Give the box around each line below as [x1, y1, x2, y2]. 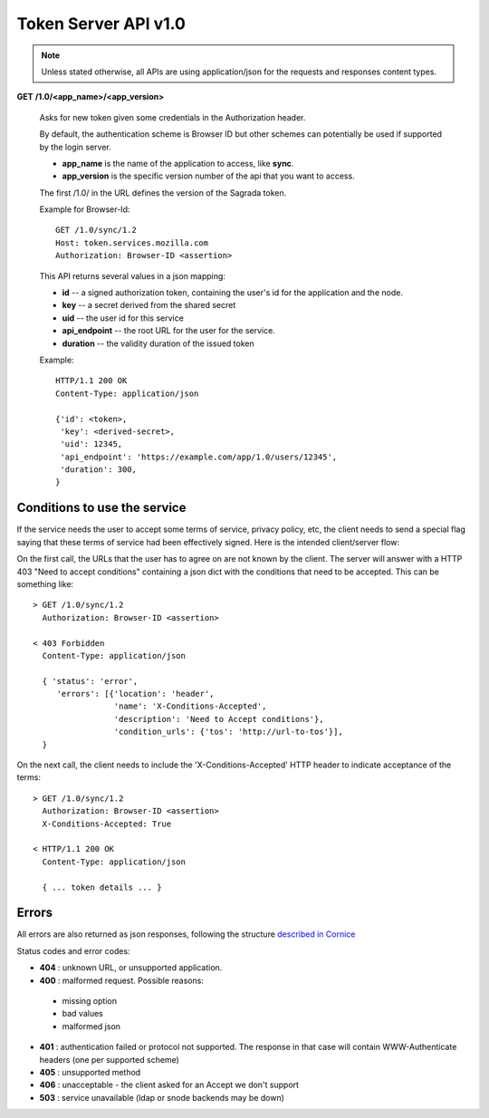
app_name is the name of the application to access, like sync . [62, 158, 294, 169]
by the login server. [39, 141, 112, 152]
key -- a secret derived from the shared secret [62, 300, 236, 311]
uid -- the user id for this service [62, 313, 185, 323]
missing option [62, 996, 118, 1007]
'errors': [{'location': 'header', [56, 689, 215, 699]
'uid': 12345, [60, 439, 123, 449]
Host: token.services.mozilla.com [55, 237, 208, 248]
